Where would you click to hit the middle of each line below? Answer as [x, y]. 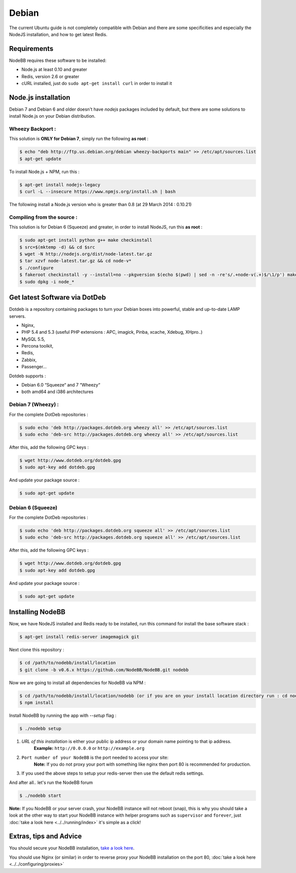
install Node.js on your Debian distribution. [52, 116]
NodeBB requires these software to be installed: [58, 60]
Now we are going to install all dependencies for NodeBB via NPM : [77, 683]
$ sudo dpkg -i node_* [47, 282]
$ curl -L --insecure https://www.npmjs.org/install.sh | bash [98, 192]
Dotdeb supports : [28, 376]
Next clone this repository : [37, 650]
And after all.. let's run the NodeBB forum [51, 782]
